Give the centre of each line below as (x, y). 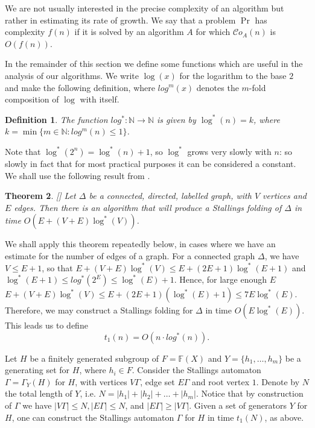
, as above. (284, 417)
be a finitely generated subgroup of (94, 358)
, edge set (157, 381)
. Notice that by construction (250, 393)
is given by (177, 119)
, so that (57, 267)
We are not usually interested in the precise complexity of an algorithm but (145, 8)
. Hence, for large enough (221, 279)
